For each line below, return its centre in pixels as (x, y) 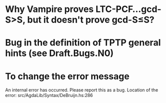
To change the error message (67, 76)
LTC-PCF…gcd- (128, 9)
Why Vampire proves (49, 9)
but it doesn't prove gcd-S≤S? (91, 20)
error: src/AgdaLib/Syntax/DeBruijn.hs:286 (49, 95)
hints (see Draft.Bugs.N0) (59, 53)
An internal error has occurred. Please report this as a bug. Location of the (82, 90)
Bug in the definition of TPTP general (83, 43)
